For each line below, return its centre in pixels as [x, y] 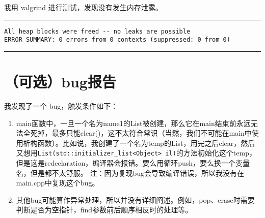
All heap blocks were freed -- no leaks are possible [97, 31]
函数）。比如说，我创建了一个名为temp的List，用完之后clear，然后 [146, 143]
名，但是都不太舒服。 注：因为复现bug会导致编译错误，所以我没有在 [130, 173]
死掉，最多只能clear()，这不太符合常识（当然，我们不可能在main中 [141, 133]
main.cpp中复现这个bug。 [58, 183]
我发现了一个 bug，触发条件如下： [61, 106]
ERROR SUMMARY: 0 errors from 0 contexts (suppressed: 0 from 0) [117, 40]
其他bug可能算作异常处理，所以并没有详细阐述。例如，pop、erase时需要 [135, 199]
